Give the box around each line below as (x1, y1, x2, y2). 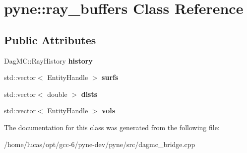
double (47, 88, 67, 99)
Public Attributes (4, 32, 96, 47)
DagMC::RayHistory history (4, 55, 93, 66)
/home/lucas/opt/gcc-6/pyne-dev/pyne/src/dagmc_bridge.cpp (4, 139, 195, 149)
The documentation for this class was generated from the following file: (4, 122, 220, 132)
